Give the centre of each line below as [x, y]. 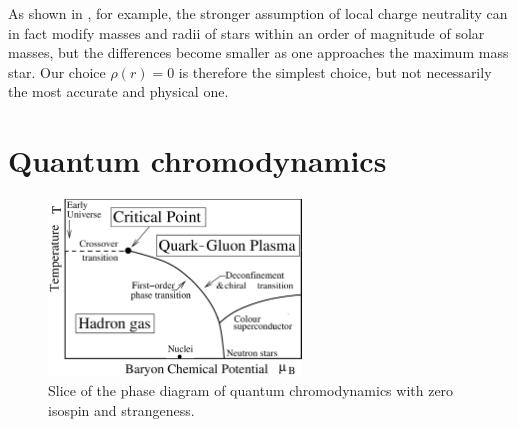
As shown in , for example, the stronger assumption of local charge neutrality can [258, 13]
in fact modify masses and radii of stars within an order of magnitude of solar [246, 32]
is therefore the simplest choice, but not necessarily [335, 71]
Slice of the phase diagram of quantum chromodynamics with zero [251, 390]
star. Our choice [57, 71]
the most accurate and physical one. [118, 91]
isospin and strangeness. [121, 409]
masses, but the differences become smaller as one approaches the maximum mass [258, 52]
